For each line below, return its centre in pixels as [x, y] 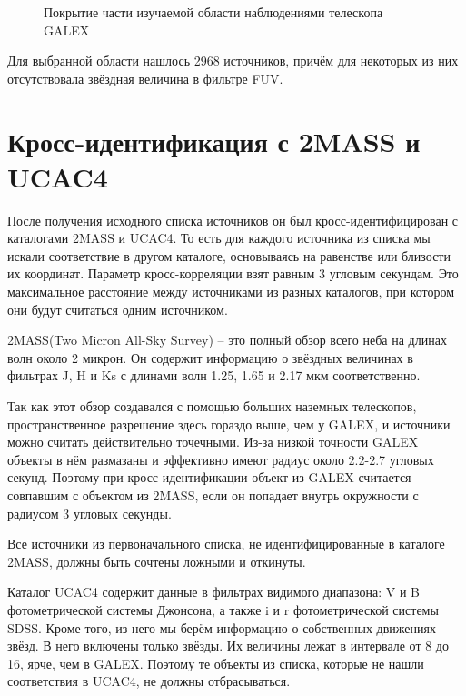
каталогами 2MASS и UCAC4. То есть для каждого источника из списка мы [219, 238]
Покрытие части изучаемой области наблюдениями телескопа [213, 12]
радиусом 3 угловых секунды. [89, 513]
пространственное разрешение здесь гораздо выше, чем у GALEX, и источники [229, 424]
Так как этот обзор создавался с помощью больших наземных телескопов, [212, 406]
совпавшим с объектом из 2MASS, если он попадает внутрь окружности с [213, 495]
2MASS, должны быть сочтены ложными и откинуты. [157, 561]
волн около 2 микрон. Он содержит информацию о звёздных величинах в [210, 357]
